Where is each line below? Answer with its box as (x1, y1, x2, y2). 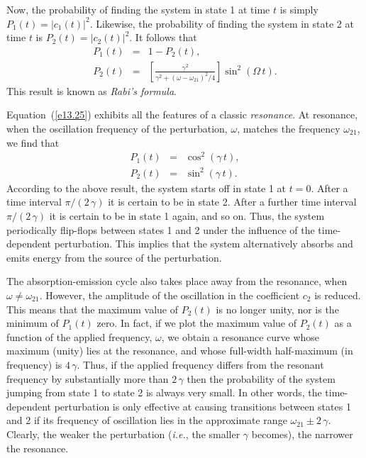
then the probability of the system (187, 371, 335, 386)
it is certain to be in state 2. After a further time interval (108, 194, 357, 209)
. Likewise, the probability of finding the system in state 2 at (89, 16, 354, 30)
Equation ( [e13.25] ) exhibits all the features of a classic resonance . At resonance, (6, 107, 358, 122)
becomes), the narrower (251, 426, 353, 441)
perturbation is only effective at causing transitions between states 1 (54, 398, 351, 413)
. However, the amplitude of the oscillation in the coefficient (39, 288, 300, 303)
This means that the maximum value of (6, 301, 179, 316)
